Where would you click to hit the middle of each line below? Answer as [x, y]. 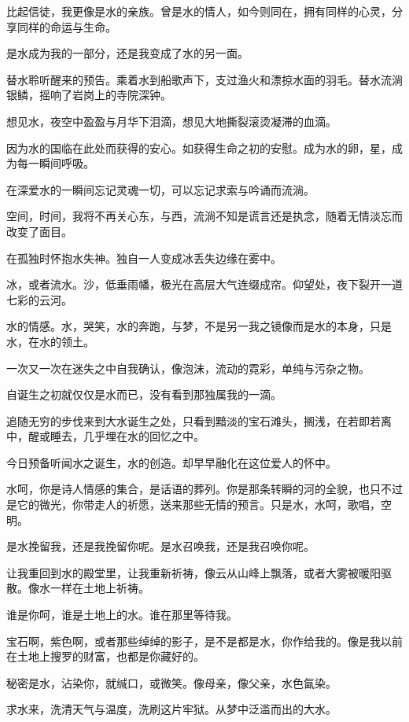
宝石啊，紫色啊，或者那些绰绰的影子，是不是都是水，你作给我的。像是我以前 [204, 641]
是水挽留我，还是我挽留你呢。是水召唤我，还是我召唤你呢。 [160, 546]
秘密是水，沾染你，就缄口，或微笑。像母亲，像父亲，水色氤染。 [171, 682]
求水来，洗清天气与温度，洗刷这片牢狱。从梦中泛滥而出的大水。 [171, 709]
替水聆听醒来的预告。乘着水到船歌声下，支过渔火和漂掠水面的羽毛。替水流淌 [204, 79]
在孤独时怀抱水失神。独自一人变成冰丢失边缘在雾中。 [144, 258]
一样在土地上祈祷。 [99, 588]
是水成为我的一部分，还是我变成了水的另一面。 [127, 53]
